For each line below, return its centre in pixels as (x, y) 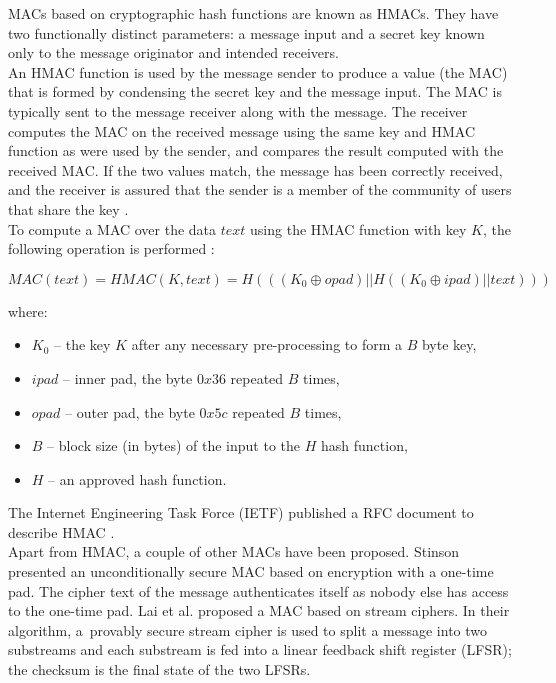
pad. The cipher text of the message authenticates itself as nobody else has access (258, 590)
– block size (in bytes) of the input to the (174, 445)
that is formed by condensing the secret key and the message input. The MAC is (255, 91)
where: (28, 310)
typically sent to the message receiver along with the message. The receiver (238, 110)
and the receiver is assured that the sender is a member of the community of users (260, 189)
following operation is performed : (111, 248)
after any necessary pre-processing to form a (266, 344)
